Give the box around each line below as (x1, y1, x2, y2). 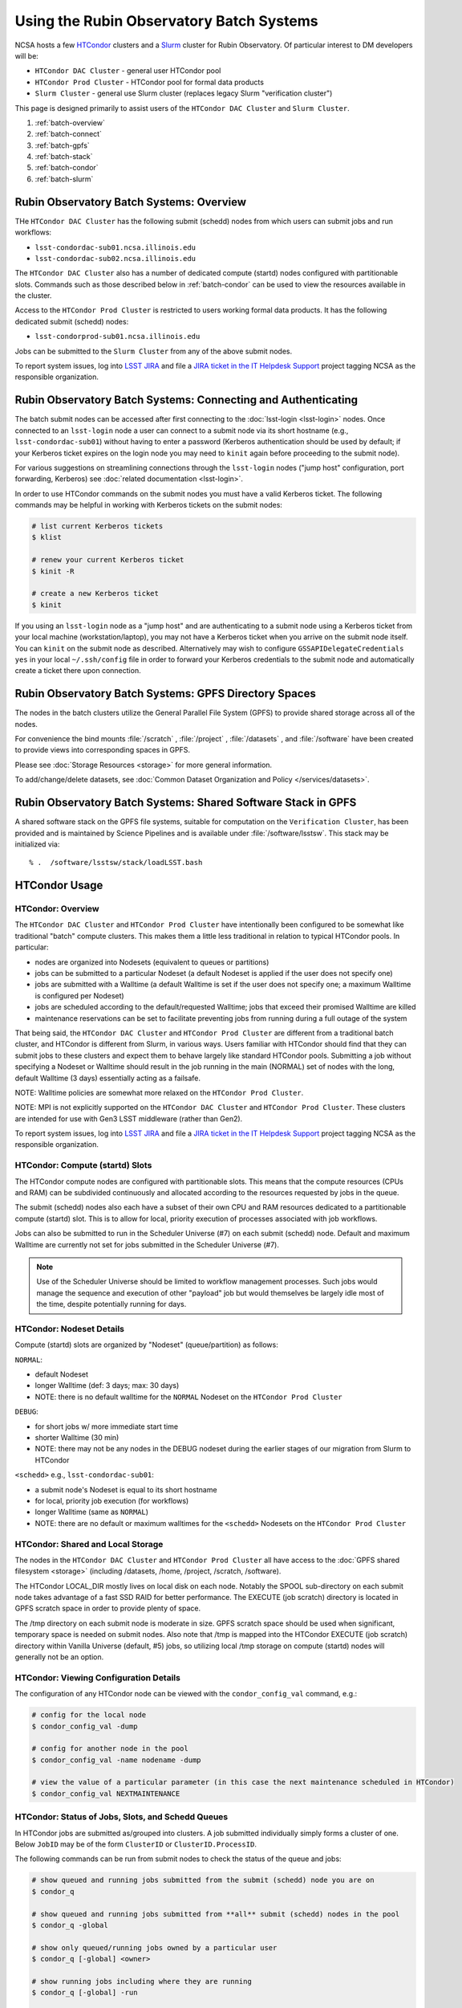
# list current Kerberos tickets (31, 522, 164, 531)
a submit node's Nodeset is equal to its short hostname (34, 1484, 217, 1494)
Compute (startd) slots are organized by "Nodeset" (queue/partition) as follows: (14, 1340, 278, 1349)
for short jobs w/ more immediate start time (34, 1422, 179, 1431)
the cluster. (14, 291, 52, 300)
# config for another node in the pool (31, 1744, 188, 1753)
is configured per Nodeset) (34, 990, 124, 1000)
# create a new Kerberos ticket (31, 589, 160, 598)
